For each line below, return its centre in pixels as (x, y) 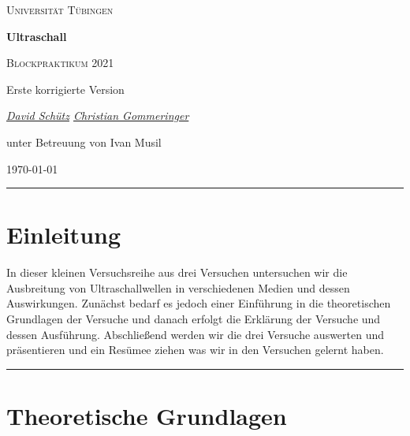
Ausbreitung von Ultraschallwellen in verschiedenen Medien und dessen (178, 287)
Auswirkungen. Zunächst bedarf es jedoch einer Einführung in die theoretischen (199, 303)
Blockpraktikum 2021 (60, 63)
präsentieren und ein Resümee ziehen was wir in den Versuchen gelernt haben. (195, 350)
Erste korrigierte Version (65, 89)
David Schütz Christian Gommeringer (98, 116)
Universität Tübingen (60, 9)
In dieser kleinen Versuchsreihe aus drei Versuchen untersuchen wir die (177, 272)
